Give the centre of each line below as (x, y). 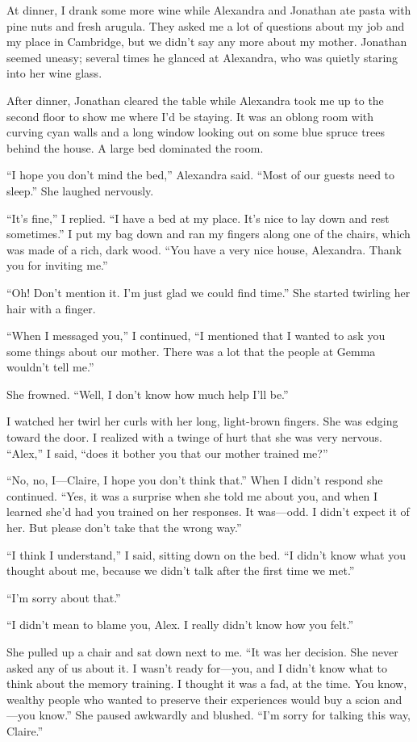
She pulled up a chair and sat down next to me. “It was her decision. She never (202, 652)
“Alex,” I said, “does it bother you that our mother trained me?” (167, 453)
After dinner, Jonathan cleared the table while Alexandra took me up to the (195, 100)
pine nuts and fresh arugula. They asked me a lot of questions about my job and (206, 25)
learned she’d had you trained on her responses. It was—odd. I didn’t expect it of (208, 511)
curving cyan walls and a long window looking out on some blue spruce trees (196, 132)
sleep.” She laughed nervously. (80, 190)
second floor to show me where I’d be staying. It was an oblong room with (190, 116)
